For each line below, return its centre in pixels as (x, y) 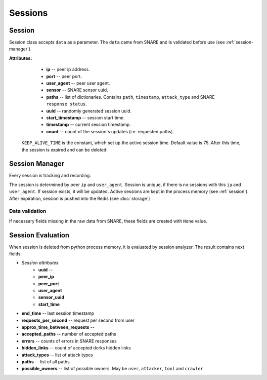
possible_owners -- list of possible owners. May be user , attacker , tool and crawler (112, 369)
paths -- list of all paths (46, 361)
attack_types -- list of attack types (57, 355)
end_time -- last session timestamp (58, 313)
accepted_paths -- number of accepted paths (69, 334)
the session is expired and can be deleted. (65, 150)
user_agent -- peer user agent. (78, 83)
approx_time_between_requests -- (58, 327)
